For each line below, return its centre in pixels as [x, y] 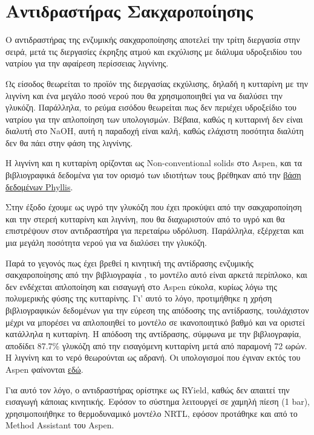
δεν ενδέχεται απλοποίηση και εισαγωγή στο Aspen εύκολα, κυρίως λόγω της [141, 286]
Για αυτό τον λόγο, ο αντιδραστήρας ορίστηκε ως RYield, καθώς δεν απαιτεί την [148, 389]
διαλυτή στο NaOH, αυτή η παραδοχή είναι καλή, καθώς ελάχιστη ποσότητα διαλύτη [155, 131]
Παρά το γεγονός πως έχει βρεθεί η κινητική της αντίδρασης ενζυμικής [129, 263]
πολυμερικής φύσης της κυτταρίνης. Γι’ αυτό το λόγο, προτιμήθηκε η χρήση [139, 298]
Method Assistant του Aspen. [60, 425]
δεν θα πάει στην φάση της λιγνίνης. [69, 142]
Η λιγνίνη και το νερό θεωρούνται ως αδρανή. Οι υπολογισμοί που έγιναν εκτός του [153, 357]
